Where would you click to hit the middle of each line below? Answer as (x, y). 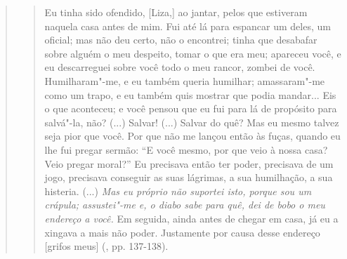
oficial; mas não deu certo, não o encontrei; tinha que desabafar (181, 40)
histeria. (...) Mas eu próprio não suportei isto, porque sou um (178, 191)
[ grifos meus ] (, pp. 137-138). (106, 246)
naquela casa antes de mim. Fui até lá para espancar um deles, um (188, 26)
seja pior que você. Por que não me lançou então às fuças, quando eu (192, 136)
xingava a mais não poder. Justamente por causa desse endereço (182, 232)
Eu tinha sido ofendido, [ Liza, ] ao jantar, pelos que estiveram (176, 12)
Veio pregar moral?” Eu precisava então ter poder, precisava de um (189, 163)
